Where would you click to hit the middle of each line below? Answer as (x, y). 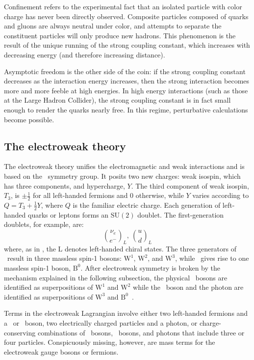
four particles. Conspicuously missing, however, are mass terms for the (110, 342)
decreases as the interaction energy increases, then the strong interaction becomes (127, 81)
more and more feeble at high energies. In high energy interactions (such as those (126, 90)
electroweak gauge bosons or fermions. (61, 351)
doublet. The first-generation (181, 214)
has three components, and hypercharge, (64, 185)
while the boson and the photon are (188, 287)
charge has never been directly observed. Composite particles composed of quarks (126, 16)
